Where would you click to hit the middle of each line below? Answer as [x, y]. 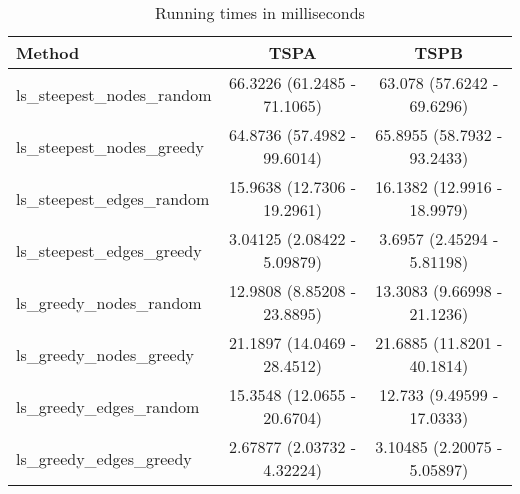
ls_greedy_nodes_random [109, 302]
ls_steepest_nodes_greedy [110, 146]
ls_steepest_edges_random [113, 198]
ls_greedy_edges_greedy [104, 458]
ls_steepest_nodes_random [114, 94]
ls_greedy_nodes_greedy [105, 354]
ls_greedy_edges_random [108, 406]
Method [48, 52]
